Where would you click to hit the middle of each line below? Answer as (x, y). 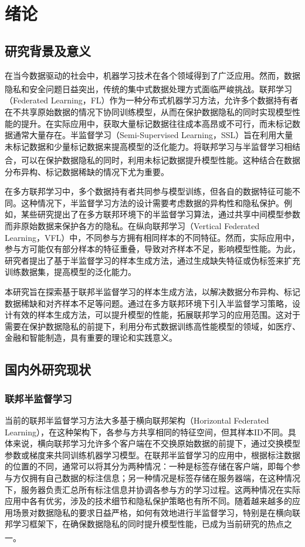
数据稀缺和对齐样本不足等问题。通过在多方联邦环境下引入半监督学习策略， (148, 303)
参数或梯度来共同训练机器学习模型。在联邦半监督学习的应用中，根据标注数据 (152, 454)
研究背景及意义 (48, 50)
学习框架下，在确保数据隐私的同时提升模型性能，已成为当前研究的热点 (148, 524)
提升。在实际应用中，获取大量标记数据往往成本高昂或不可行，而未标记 (156, 123)
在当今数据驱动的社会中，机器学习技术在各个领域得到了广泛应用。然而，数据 (152, 75)
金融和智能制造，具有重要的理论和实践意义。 (91, 338)
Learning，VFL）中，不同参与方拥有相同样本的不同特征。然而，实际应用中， (152, 237)
